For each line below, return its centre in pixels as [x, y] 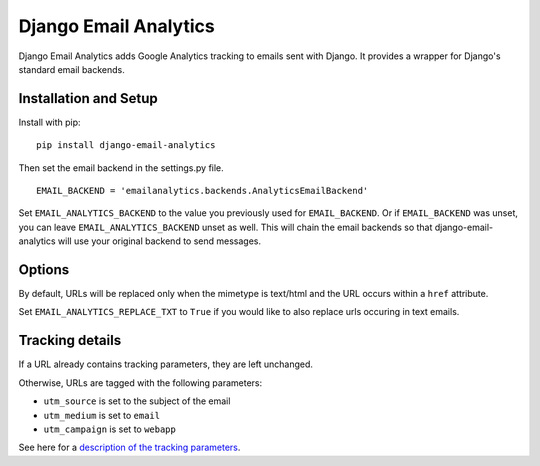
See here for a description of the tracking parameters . [129, 447]
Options [44, 269]
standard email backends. [71, 69]
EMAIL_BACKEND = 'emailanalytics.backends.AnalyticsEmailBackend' [202, 191]
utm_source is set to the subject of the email [137, 401]
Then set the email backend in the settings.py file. [121, 167]
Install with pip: [49, 122]
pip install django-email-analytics [126, 145]
